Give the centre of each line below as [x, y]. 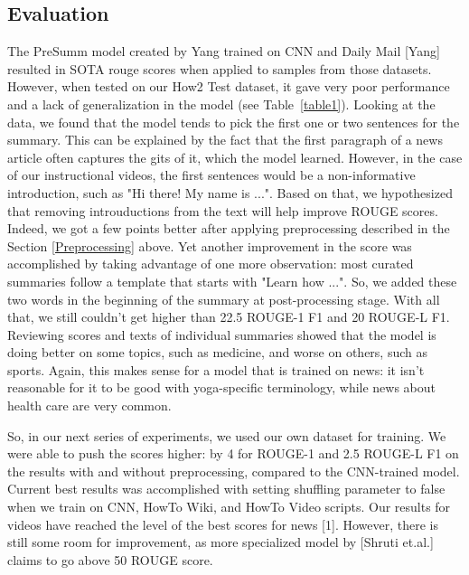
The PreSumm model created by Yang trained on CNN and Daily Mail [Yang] [224, 51]
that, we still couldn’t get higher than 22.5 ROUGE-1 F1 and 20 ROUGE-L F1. [229, 317]
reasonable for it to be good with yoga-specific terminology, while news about [222, 387]
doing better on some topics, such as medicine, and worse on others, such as [218, 352]
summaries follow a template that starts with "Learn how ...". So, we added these [232, 281]
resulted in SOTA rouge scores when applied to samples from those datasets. [220, 68]
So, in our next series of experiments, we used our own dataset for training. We [227, 435]
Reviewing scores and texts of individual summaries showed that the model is [222, 334]
